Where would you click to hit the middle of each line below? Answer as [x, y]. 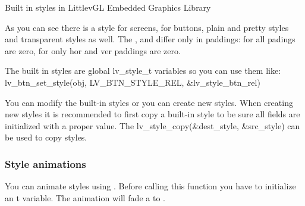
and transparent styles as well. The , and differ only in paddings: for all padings [150, 39]
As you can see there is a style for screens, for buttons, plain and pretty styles [147, 27]
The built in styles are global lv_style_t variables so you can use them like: [143, 71]
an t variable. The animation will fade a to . [85, 197]
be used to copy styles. [46, 137]
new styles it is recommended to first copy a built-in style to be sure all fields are [152, 114]
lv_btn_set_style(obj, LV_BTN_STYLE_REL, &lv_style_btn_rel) [133, 82]
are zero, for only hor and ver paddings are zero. [93, 50]
